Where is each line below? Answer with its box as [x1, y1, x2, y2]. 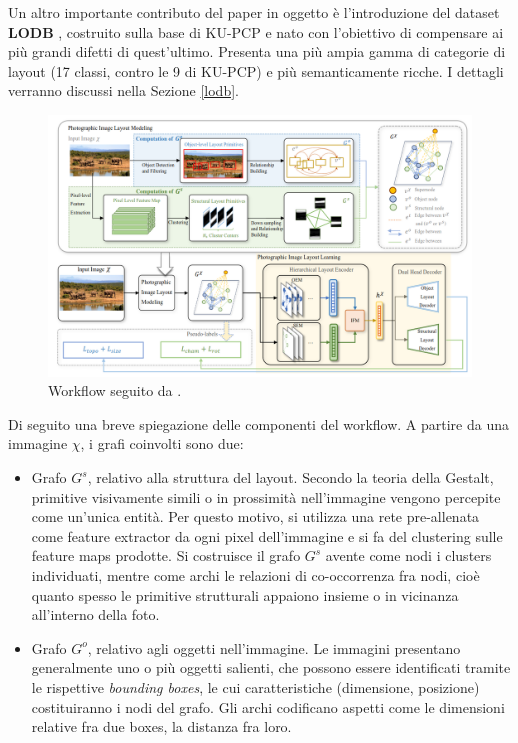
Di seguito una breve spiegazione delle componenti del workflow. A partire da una [8, 413, 510, 434]
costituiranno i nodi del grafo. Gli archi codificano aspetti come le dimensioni [31, 696, 505, 717]
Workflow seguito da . [48, 380, 182, 401]
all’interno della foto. [31, 604, 160, 625]
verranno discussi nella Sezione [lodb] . [8, 80, 239, 101]
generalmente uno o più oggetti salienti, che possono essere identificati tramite [31, 657, 511, 678]
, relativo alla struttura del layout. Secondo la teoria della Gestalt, [87, 467, 494, 488]
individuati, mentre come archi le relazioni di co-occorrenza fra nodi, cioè [31, 565, 480, 585]
